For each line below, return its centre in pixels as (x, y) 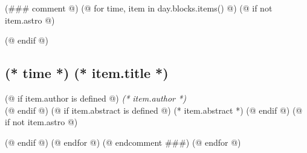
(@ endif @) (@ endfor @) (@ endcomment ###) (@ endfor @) (123, 142)
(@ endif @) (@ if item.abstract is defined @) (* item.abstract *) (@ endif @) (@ (154, 110)
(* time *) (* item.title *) (87, 73)
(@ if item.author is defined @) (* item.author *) (95, 98)
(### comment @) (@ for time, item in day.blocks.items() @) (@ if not (139, 8)
